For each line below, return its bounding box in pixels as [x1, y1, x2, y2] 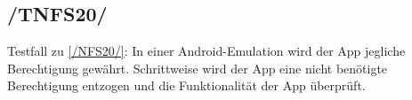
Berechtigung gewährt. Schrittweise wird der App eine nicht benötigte [7, 58, 388, 77]
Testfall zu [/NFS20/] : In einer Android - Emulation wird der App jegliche [7, 42, 406, 60]
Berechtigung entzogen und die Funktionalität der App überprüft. [7, 76, 366, 95]
